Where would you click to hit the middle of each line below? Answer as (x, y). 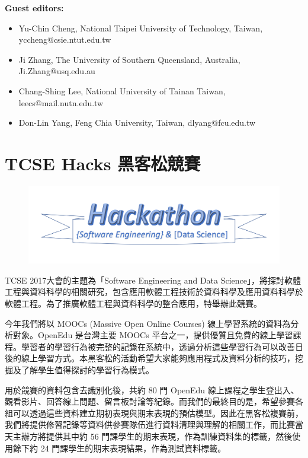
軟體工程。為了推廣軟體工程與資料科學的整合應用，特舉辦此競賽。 (133, 303)
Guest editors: (34, 8)
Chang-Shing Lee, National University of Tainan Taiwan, (122, 90)
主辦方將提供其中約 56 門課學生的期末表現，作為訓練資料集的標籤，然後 (153, 436)
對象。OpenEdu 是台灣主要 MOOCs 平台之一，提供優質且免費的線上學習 (153, 335)
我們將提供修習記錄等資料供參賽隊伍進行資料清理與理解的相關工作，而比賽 (150, 424)
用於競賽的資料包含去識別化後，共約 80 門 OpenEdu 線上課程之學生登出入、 (152, 389)
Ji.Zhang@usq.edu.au (57, 71)
